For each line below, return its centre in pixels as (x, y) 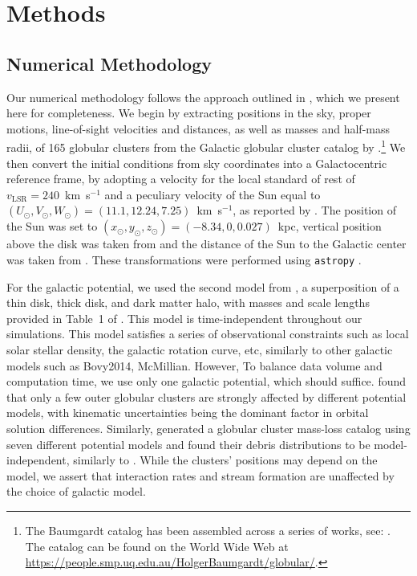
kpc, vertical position (330, 226)
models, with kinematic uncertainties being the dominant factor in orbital (188, 413)
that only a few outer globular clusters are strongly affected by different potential (206, 396)
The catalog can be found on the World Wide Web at (157, 546)
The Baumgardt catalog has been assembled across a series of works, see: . (208, 530)
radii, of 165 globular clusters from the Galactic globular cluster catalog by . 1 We (206, 146)
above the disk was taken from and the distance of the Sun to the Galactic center (206, 244)
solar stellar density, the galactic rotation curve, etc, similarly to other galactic (200, 350)
